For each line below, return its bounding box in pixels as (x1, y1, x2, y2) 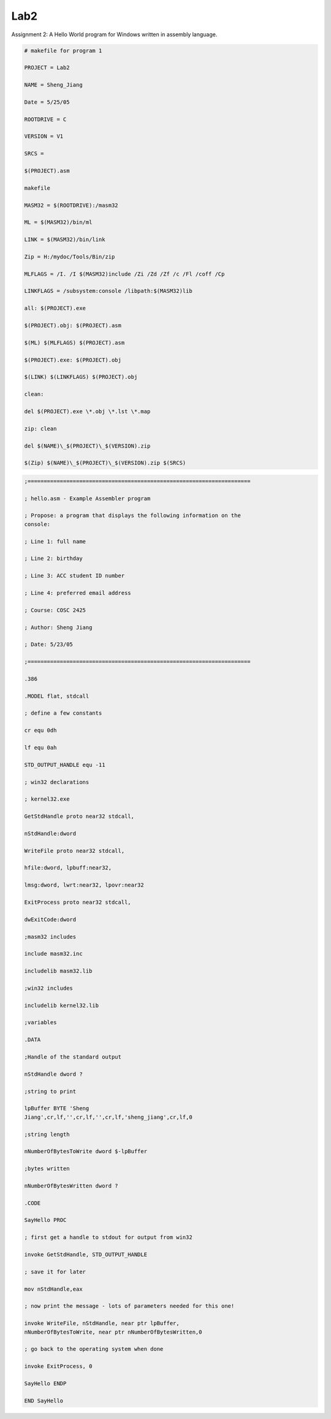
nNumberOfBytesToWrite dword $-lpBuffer (24, 1148, 147, 1155)
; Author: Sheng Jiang (24, 624, 93, 631)
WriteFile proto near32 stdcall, (24, 847, 125, 854)
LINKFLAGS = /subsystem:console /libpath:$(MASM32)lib (24, 287, 192, 295)
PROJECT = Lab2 (24, 64, 70, 71)
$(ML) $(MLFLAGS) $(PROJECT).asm (24, 339, 125, 346)
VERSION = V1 (24, 133, 64, 140)
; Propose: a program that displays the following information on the (24, 512, 242, 519)
